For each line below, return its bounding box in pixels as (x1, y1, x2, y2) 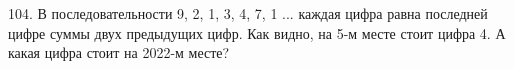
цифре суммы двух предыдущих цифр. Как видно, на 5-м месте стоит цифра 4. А (8, 22, 506, 43)
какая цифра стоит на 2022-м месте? (8, 42, 230, 63)
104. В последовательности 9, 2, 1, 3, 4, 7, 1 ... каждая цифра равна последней (8, 3, 488, 23)
